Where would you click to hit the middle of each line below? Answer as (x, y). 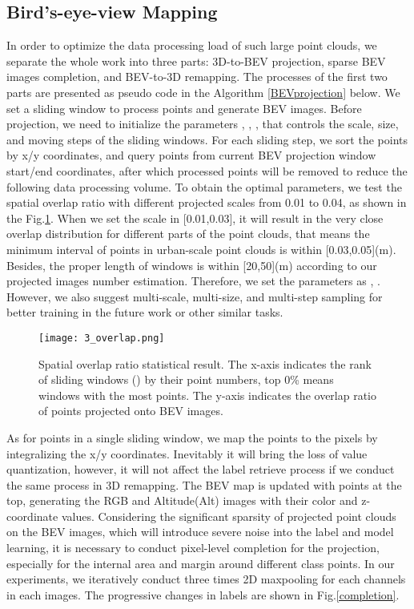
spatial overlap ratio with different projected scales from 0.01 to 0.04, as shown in (207, 202)
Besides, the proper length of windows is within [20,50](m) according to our (192, 265)
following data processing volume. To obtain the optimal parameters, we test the (204, 186)
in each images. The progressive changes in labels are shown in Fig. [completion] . (203, 594)
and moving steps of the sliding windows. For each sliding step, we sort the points (207, 139)
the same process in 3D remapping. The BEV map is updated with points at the (204, 484)
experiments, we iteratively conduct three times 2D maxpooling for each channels (206, 579)
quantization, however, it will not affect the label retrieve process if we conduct (201, 469)
